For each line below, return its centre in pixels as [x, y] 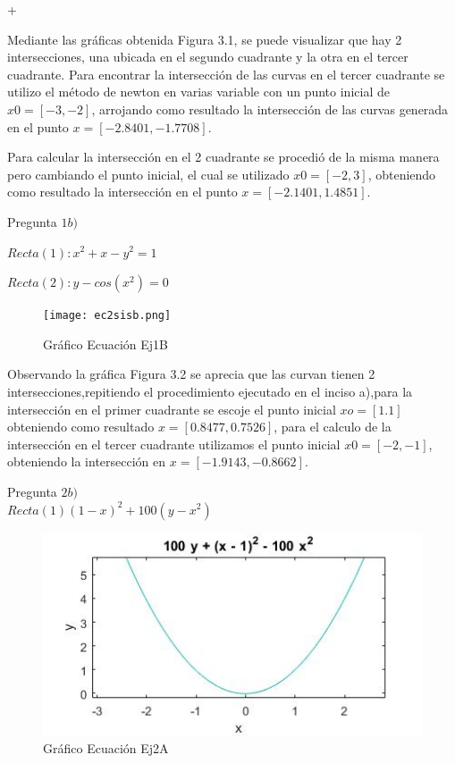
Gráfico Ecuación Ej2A [106, 748]
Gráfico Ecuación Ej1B [105, 344]
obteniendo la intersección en [87, 461]
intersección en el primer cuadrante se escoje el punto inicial [172, 409]
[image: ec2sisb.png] [107, 316]
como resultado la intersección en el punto [122, 192]
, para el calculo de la [333, 427]
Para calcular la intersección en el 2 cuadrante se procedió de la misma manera [223, 157]
